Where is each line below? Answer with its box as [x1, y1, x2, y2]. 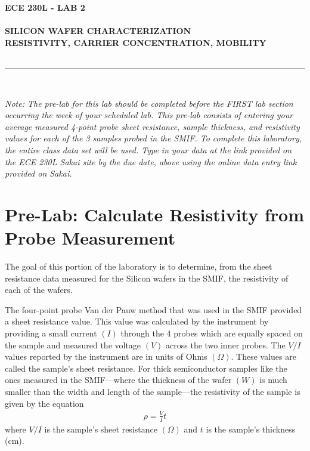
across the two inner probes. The [166, 338, 286, 351]
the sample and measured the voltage [5, 338, 141, 351]
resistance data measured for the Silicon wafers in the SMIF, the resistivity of [5, 271, 289, 284]
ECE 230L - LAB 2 [5, 1, 85, 13]
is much [259, 373, 287, 386]
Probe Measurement [5, 225, 176, 250]
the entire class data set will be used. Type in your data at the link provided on [5, 143, 292, 156]
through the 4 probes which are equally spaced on [120, 327, 303, 339]
